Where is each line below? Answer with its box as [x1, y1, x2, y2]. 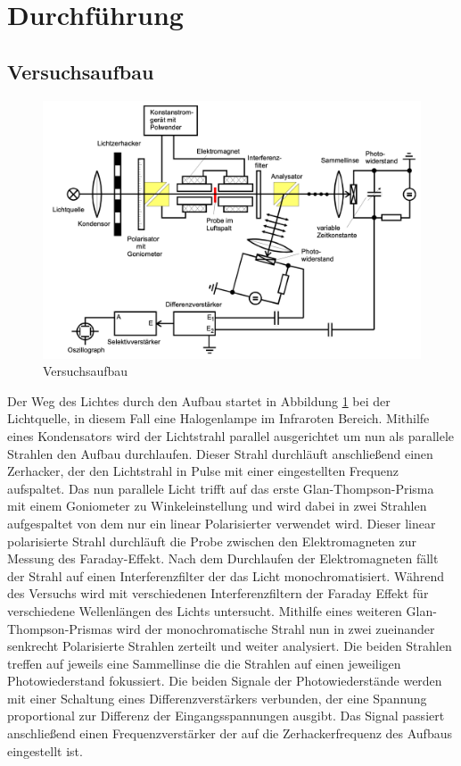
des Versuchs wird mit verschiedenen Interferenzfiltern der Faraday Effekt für [7, 584, 429, 603]
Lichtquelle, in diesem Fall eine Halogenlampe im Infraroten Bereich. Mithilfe [7, 409, 430, 428]
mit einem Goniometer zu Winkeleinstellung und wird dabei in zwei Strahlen [7, 496, 427, 515]
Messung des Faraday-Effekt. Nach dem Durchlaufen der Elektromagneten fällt [7, 549, 439, 568]
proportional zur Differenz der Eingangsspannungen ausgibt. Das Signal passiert [7, 706, 445, 725]
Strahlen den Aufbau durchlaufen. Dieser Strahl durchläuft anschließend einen [7, 444, 433, 462]
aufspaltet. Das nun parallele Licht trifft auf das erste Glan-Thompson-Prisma [7, 479, 434, 497]
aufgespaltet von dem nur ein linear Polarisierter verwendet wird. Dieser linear [7, 513, 436, 532]
